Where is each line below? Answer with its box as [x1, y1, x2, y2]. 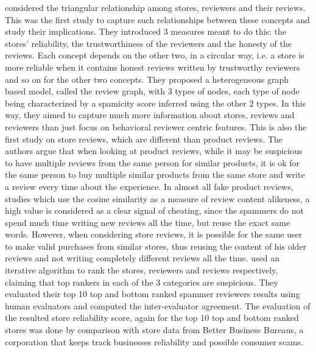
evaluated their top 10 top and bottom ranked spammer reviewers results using [5, 287, 300, 300]
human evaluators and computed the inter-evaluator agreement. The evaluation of [5, 299, 311, 312]
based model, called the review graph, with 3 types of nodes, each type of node [5, 85, 300, 97]
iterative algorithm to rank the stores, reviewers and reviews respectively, [5, 264, 278, 276]
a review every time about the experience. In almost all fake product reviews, [5, 180, 293, 192]
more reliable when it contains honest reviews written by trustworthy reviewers [5, 60, 300, 73]
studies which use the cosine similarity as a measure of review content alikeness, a [5, 192, 310, 205]
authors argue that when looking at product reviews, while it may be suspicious [5, 144, 303, 157]
